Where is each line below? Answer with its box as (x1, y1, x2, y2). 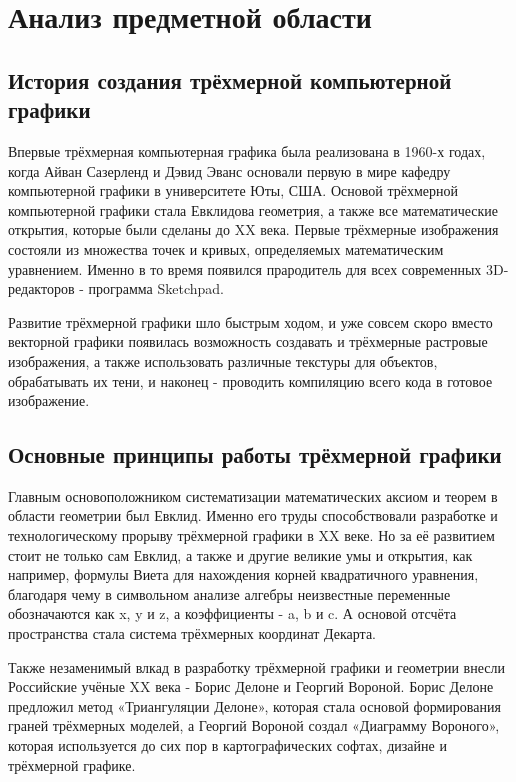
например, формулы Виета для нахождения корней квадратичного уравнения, (8, 564, 479, 585)
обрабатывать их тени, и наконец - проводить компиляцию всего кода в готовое (8, 370, 493, 391)
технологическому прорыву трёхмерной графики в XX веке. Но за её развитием (8, 525, 495, 546)
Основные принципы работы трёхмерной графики (8, 439, 502, 470)
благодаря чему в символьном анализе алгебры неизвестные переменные (8, 583, 451, 604)
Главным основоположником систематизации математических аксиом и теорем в (8, 485, 498, 506)
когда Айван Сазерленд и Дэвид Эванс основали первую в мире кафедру (8, 160, 451, 181)
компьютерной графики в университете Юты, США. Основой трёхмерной (8, 180, 458, 201)
